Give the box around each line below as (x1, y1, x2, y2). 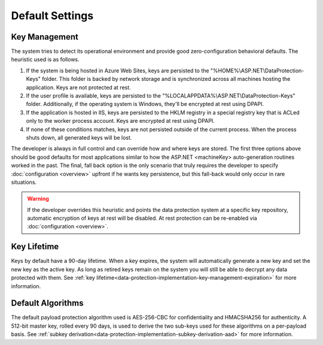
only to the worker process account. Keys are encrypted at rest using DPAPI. (26, 117, 215, 125)
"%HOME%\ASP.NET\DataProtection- (210, 66, 304, 74)
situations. (11, 178, 37, 186)
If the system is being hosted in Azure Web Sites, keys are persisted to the (26, 66, 209, 74)
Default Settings (11, 9, 94, 22)
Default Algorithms (11, 298, 84, 308)
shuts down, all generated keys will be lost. (26, 134, 132, 141)
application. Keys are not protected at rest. (26, 84, 131, 91)
